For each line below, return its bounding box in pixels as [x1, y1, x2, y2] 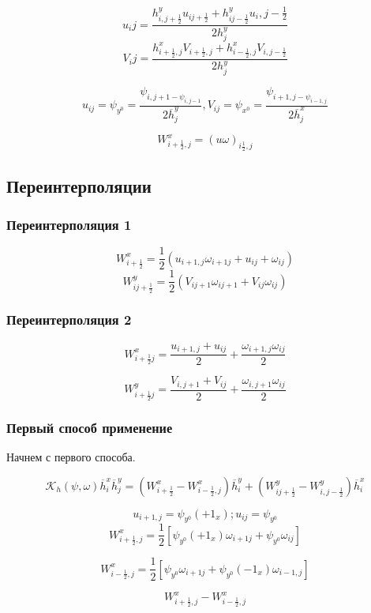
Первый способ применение [6, 417, 173, 437]
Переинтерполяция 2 [6, 310, 132, 329]
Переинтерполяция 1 [6, 215, 132, 235]
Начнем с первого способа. [6, 448, 136, 464]
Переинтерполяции [6, 173, 152, 197]
